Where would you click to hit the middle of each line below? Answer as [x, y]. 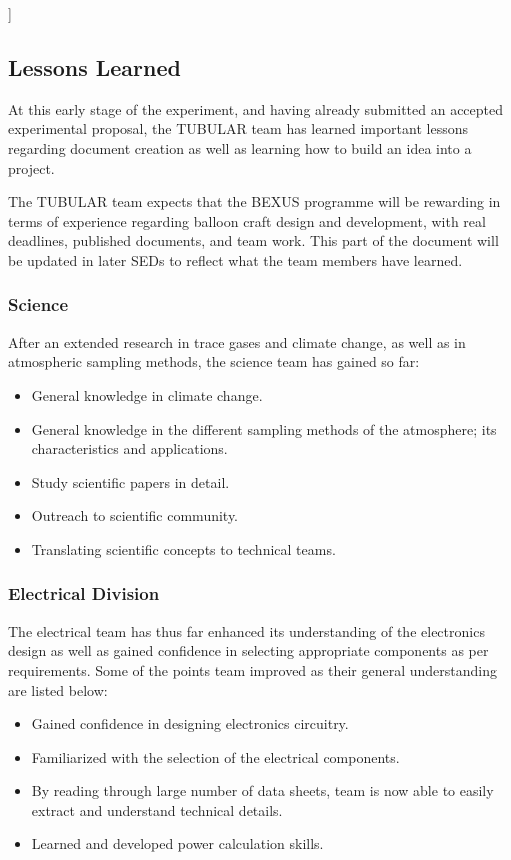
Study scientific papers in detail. [130, 481]
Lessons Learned [94, 66]
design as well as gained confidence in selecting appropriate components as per [248, 650]
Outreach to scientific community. [135, 515]
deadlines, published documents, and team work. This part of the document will [253, 240]
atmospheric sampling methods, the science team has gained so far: [214, 361]
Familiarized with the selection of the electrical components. [215, 756]
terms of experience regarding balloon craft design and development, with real [247, 220]
